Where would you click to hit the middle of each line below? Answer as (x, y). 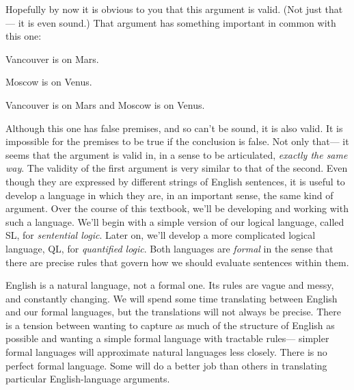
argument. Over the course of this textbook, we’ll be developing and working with (177, 208)
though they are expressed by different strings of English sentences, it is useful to (175, 181)
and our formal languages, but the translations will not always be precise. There (173, 312)
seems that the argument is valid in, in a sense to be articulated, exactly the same (177, 154)
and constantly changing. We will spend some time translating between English (172, 298)
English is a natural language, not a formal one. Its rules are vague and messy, (170, 285)
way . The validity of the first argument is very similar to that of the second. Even (177, 168)
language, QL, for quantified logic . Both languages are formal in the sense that (169, 248)
